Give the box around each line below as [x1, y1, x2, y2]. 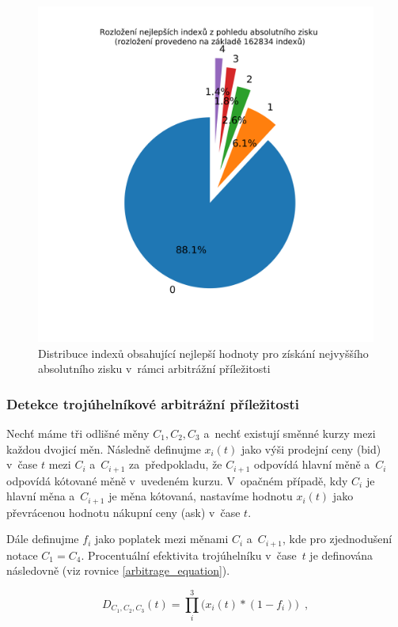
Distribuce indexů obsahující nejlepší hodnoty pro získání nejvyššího [38, 344, 369, 361]
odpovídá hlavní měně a [254, 456, 370, 473]
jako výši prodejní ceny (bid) [241, 440, 381, 457]
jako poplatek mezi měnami [94, 530, 229, 547]
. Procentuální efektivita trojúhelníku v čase [81, 546, 297, 563]
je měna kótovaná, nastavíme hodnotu [108, 488, 293, 504]
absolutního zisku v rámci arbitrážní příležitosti [38, 360, 271, 377]
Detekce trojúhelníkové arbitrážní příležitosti [6, 393, 299, 413]
